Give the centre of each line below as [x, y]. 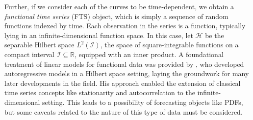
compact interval [29, 54]
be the [215, 35]
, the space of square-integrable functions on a [169, 45]
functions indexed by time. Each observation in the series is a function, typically [125, 26]
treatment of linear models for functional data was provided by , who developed [124, 64]
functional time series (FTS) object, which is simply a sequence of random [116, 16]
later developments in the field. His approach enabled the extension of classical [123, 83]
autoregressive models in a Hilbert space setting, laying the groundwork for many [127, 73]
